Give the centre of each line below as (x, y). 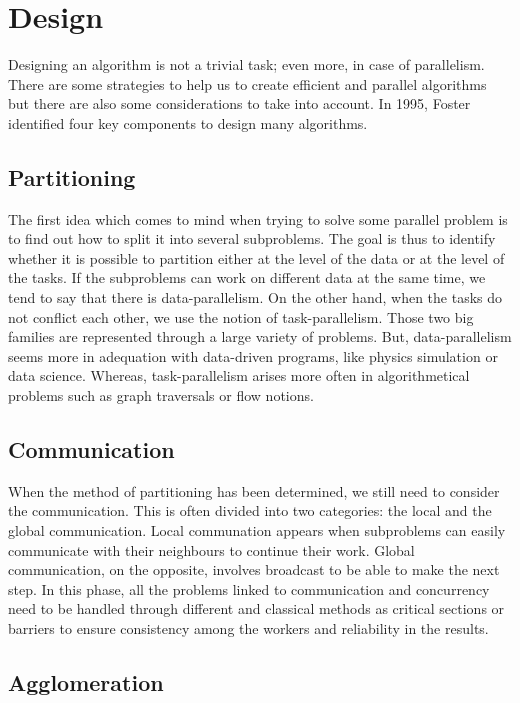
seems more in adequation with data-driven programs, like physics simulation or (253, 355)
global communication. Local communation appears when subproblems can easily (257, 530)
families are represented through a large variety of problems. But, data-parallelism (260, 336)
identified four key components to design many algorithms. (188, 122)
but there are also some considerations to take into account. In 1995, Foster (239, 103)
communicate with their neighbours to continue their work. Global (211, 549)
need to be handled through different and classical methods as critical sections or (256, 608)
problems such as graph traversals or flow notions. (161, 395)
